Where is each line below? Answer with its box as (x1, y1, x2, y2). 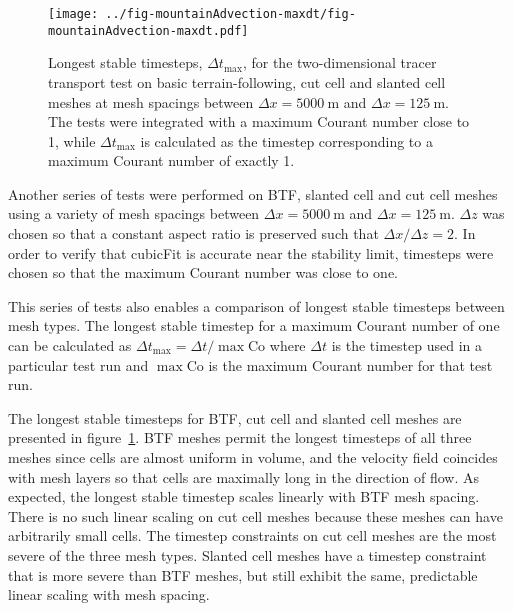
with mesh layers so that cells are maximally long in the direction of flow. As (8, 466, 480, 487)
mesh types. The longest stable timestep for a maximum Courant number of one (8, 315, 500, 336)
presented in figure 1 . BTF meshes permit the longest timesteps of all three (8, 427, 472, 448)
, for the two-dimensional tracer (242, 52, 437, 73)
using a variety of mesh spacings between (8, 203, 260, 224)
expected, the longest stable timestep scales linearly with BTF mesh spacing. (8, 486, 480, 507)
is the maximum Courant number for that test (208, 354, 493, 375)
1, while (48, 130, 96, 151)
